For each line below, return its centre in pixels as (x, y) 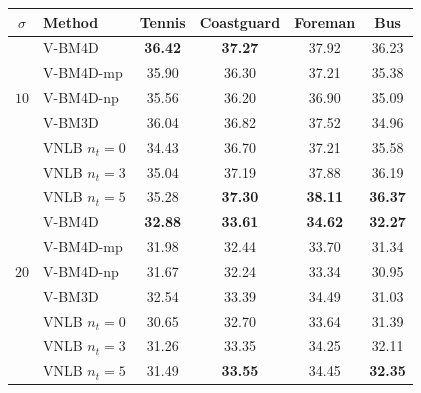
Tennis (162, 21)
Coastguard (240, 21)
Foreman (325, 21)
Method (71, 21)
